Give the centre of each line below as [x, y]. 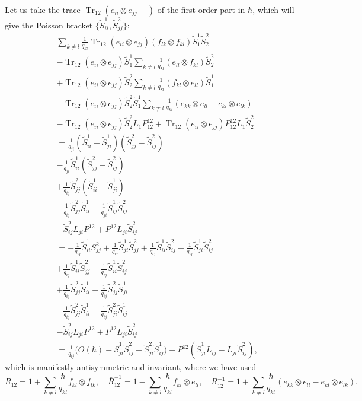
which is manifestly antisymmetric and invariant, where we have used [131, 367]
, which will [273, 9]
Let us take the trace [43, 9]
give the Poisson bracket [49, 25]
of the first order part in [201, 9]
